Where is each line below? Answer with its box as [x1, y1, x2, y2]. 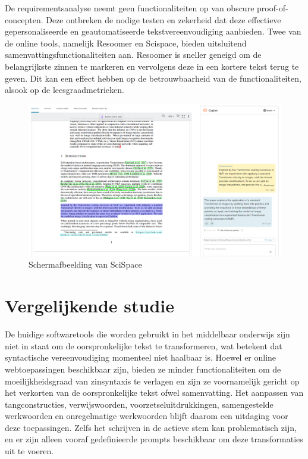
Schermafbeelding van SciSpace [29, 258, 142, 271]
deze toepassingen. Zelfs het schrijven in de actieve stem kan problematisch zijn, [5, 421, 297, 433]
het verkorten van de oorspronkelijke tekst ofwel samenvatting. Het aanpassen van [5, 386, 304, 399]
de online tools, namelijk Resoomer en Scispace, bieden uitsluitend [5, 36, 247, 49]
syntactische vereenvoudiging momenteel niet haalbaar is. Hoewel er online [5, 351, 276, 364]
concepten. [5, 13, 43, 26]
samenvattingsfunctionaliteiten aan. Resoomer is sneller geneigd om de [5, 48, 262, 61]
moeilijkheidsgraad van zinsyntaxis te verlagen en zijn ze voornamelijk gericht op [5, 374, 300, 387]
